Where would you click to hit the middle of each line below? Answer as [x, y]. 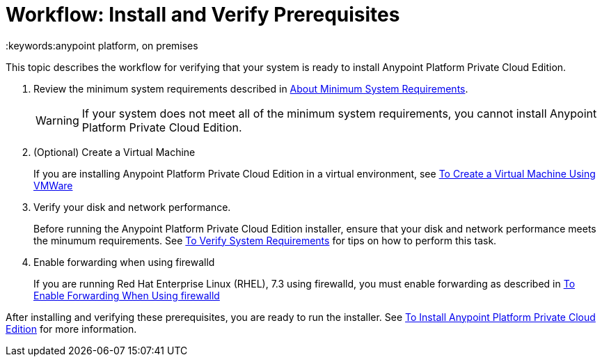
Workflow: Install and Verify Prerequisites [203, 15]
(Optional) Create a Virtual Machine [114, 152]
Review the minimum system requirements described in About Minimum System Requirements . [251, 88]
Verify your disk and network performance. [132, 207]
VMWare [53, 185]
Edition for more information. [71, 329]
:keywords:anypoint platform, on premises [102, 45]
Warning [57, 120]
